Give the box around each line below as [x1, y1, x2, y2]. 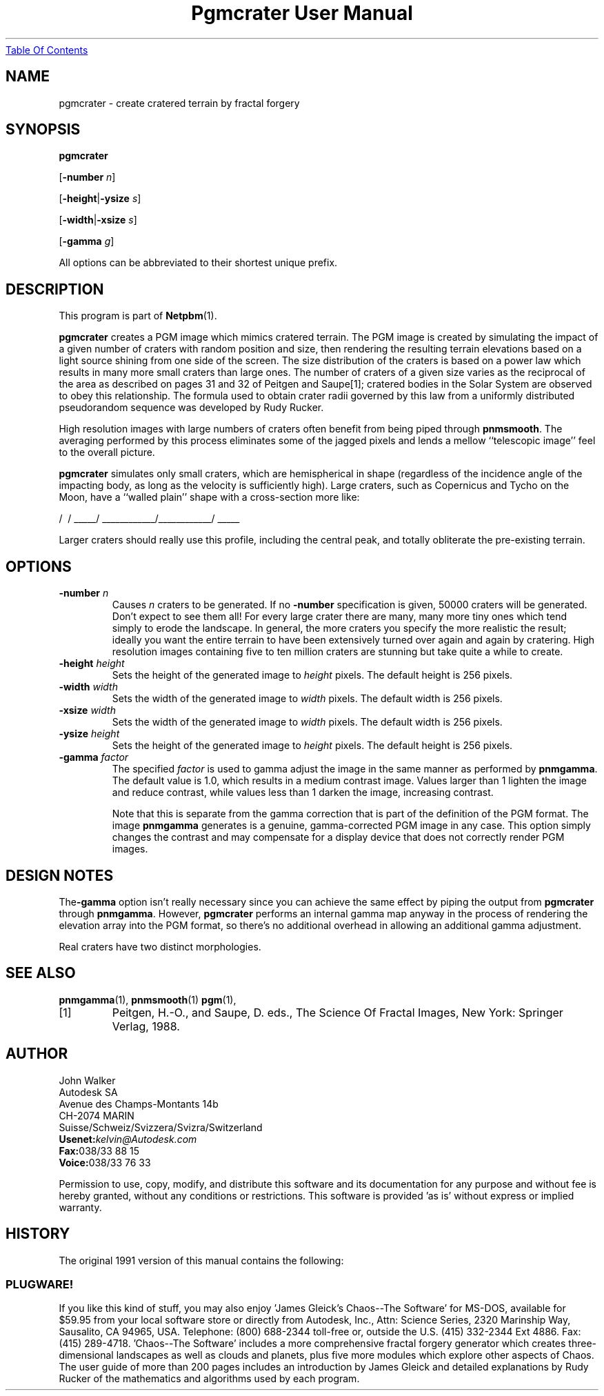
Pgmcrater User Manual [191, 1, 413, 25]
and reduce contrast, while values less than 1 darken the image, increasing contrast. [112, 786, 494, 799]
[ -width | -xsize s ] [59, 214, 137, 226]
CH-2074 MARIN [59, 1109, 134, 1121]
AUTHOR [6, 1045, 68, 1063]
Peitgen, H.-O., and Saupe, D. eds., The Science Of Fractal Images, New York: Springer [112, 1005, 563, 1019]
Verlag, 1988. [112, 1019, 180, 1033]
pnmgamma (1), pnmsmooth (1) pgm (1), [59, 993, 236, 1006]
